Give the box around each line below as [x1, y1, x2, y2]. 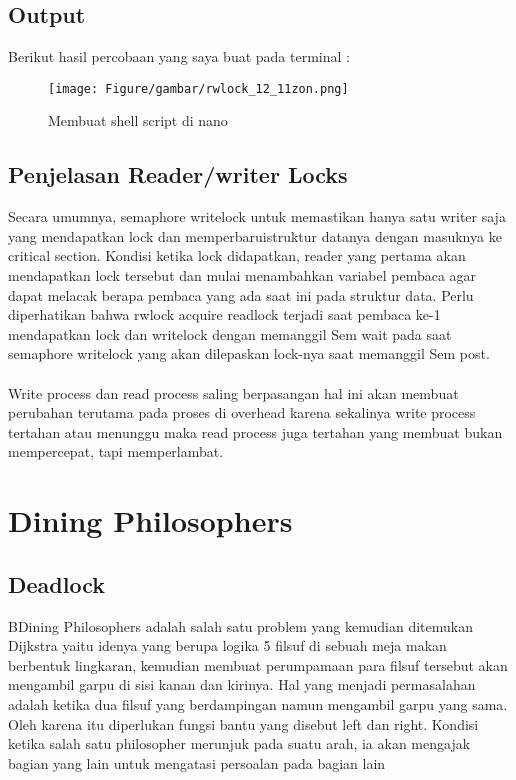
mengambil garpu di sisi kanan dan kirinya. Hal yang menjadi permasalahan [8, 674, 476, 695]
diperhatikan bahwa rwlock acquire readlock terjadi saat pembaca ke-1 [8, 304, 441, 325]
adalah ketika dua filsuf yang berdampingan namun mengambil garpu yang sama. [8, 693, 508, 714]
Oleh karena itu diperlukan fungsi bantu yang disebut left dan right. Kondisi [8, 713, 479, 734]
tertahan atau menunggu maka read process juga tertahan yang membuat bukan [8, 421, 503, 442]
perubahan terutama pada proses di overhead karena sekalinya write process [8, 402, 476, 423]
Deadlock [8, 568, 105, 599]
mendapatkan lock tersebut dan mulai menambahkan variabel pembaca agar [8, 265, 477, 286]
